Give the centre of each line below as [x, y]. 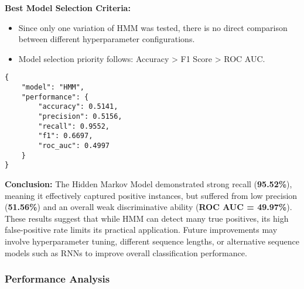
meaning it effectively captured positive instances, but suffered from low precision [151, 195]
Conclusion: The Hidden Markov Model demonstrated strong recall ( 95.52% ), [148, 183]
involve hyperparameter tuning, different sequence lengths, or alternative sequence [152, 241]
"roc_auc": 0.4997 [74, 145]
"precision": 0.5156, [80, 116]
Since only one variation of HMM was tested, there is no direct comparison [153, 27]
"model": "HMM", [53, 87]
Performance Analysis [57, 279]
